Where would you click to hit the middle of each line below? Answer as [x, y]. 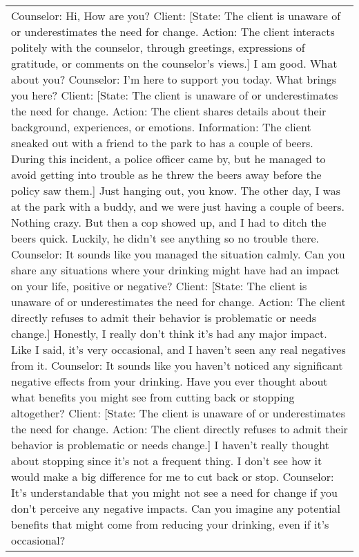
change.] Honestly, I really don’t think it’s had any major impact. [169, 333]
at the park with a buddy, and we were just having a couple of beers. [178, 206]
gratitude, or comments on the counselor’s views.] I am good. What [174, 63]
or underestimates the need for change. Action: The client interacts [173, 31]
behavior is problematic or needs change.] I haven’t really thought [170, 445]
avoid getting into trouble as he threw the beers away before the [166, 174]
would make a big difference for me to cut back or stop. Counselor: [173, 476]
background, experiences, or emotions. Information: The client [161, 127]
